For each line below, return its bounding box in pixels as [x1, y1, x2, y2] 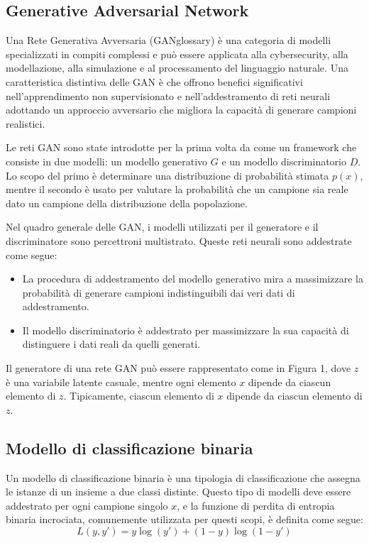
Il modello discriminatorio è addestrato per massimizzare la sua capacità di [22, 322, 349, 337]
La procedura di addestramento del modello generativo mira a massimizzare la [22, 271, 363, 286]
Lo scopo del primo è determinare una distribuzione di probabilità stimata [6, 168, 329, 182]
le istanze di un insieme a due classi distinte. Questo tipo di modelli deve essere [6, 484, 351, 499]
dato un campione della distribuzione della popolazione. [6, 195, 248, 210]
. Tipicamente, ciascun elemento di [63, 388, 214, 403]
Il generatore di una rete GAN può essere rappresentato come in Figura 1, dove [6, 361, 351, 375]
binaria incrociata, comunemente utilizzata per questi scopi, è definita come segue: [6, 512, 363, 527]
